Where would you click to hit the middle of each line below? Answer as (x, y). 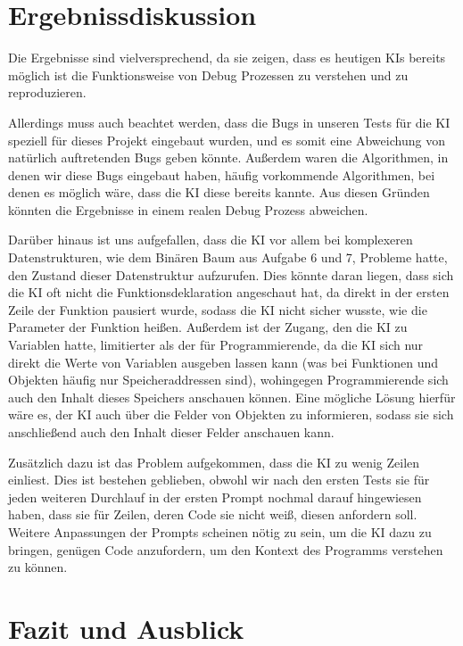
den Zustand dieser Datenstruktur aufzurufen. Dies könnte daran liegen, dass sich (231, 274)
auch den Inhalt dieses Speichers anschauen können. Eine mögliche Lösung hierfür (232, 397)
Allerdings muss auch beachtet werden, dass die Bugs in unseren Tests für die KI (229, 122)
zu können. (38, 567)
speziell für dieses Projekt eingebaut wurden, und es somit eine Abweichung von (227, 140)
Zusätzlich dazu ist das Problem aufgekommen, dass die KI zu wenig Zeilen (214, 462)
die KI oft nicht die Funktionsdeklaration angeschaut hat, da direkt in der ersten (229, 292)
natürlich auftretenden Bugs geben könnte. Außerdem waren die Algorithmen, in (228, 157)
